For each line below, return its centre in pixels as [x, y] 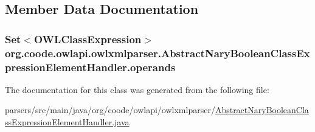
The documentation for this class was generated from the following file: [137, 89]
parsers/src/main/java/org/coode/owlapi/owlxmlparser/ [110, 110]
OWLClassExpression [88, 39]
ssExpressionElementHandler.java [67, 122]
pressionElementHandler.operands [90, 67]
